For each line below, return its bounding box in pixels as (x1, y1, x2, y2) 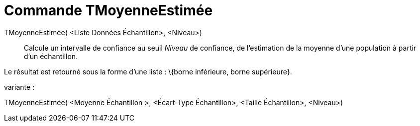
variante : (4, 82, 35, 91)
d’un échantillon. (24, 52, 78, 61)
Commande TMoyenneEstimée (4, 2, 213, 19)
